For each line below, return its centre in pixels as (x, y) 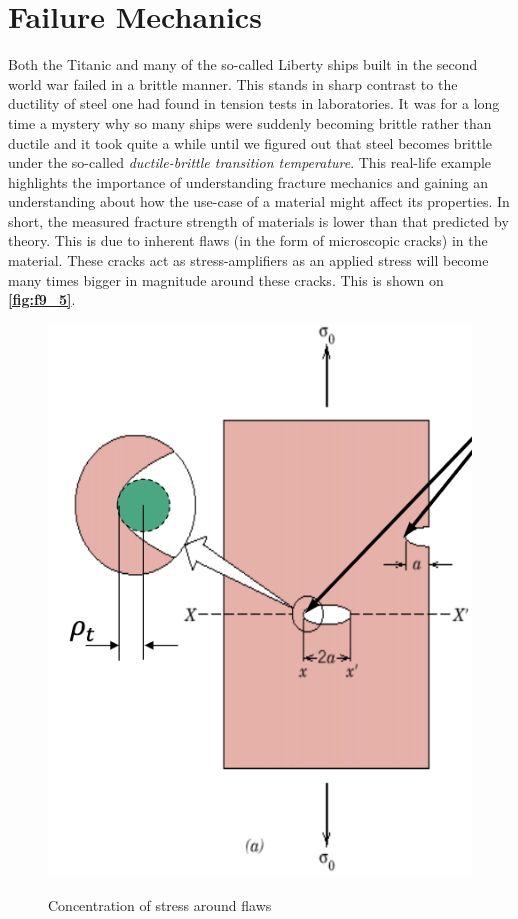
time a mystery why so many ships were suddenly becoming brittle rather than (250, 122)
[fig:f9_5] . (42, 299)
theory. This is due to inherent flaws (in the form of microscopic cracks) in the (248, 240)
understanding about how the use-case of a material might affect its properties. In (259, 201)
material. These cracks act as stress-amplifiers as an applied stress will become (248, 260)
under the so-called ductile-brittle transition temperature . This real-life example (250, 162)
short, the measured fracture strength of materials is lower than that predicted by (258, 220)
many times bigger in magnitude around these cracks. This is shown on (226, 279)
